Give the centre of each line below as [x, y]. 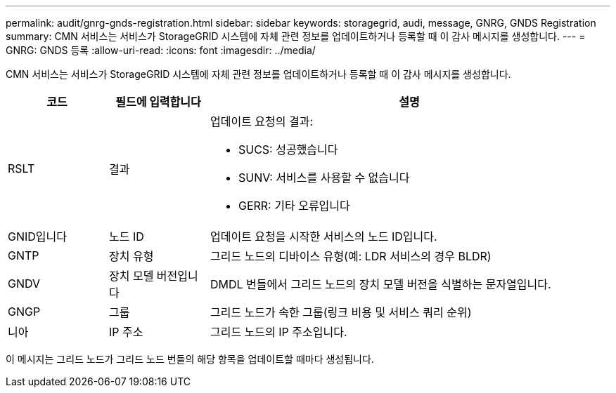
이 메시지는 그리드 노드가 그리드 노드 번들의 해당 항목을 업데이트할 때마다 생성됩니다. [190, 359]
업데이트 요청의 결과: [262, 121]
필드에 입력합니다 [158, 102]
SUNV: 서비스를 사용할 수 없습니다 [324, 178]
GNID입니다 [37, 237]
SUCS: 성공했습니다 [288, 149]
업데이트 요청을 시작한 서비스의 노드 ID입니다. [323, 237]
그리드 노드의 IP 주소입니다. [278, 332]
